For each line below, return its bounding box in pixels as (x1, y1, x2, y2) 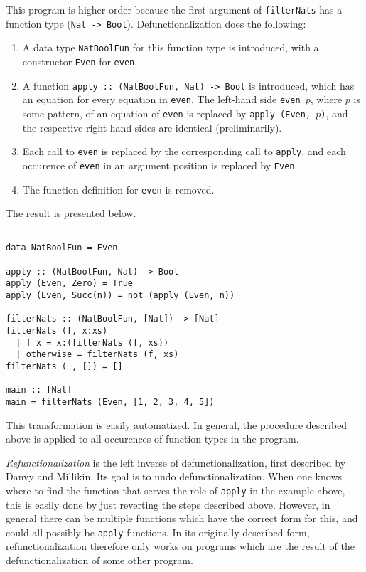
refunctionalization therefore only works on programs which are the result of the (6, 539, 355, 554)
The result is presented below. (6, 206, 136, 221)
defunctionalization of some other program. (6, 553, 193, 568)
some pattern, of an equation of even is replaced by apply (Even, (22, 105, 311, 120)
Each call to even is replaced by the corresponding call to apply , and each (22, 144, 346, 159)
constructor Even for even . (22, 53, 138, 68)
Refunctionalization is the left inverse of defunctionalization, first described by (6, 455, 346, 470)
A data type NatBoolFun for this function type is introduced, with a (22, 40, 319, 55)
